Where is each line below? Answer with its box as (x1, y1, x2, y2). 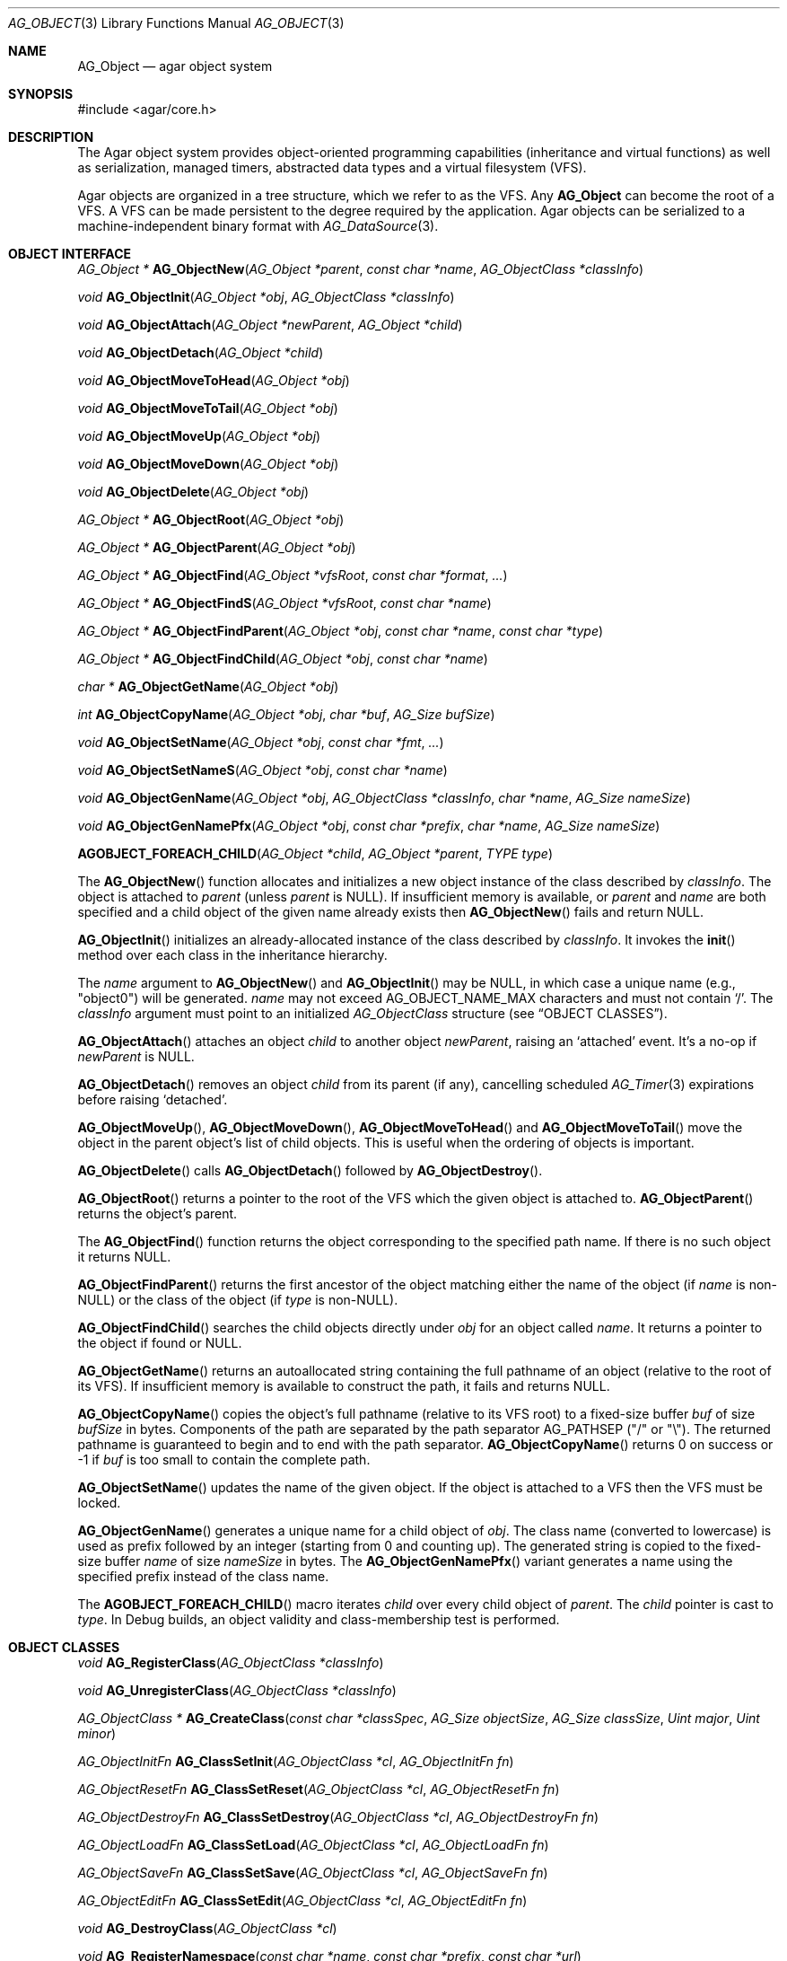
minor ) (77, 1726, 117, 1741)
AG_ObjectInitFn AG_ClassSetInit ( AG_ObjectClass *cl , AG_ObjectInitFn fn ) (77, 1754, 514, 1769)
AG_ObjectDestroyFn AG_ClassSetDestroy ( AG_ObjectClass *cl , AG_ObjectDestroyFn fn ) (77, 1809, 599, 1825)
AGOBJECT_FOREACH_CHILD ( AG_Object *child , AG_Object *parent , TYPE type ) (77, 846, 554, 861)
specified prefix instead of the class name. (77, 1569, 329, 1584)
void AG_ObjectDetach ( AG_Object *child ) (77, 345, 324, 360)
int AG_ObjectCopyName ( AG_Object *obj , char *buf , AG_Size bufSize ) (77, 707, 495, 722)
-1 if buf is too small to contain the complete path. (77, 1452, 371, 1467)
